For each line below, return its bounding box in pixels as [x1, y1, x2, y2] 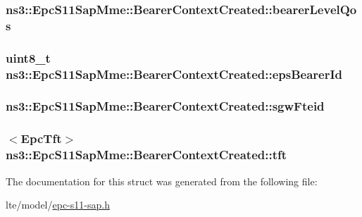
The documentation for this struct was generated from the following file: [6, 173, 318, 188]
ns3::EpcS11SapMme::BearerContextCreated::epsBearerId [6, 65, 343, 82]
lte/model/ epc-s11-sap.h [6, 197, 110, 212]
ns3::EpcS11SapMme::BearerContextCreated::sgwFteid [6, 97, 325, 115]
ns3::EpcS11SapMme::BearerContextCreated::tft [6, 146, 287, 163]
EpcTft [20, 130, 62, 147]
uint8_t [6, 49, 51, 66]
